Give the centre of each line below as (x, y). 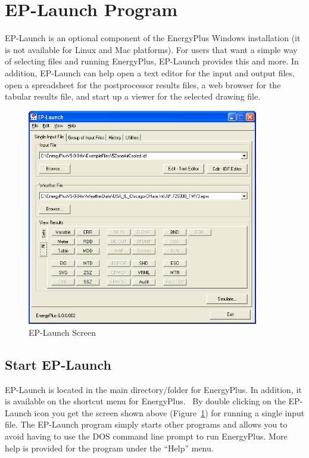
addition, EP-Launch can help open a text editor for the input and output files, (150, 72)
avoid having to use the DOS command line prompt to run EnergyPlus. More (146, 436)
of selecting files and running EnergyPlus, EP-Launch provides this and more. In (152, 61)
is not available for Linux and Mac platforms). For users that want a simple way (151, 49)
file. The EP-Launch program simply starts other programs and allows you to (146, 424)
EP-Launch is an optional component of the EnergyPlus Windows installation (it (153, 38)
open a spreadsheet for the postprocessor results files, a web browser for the (143, 84)
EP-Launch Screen (63, 332)
